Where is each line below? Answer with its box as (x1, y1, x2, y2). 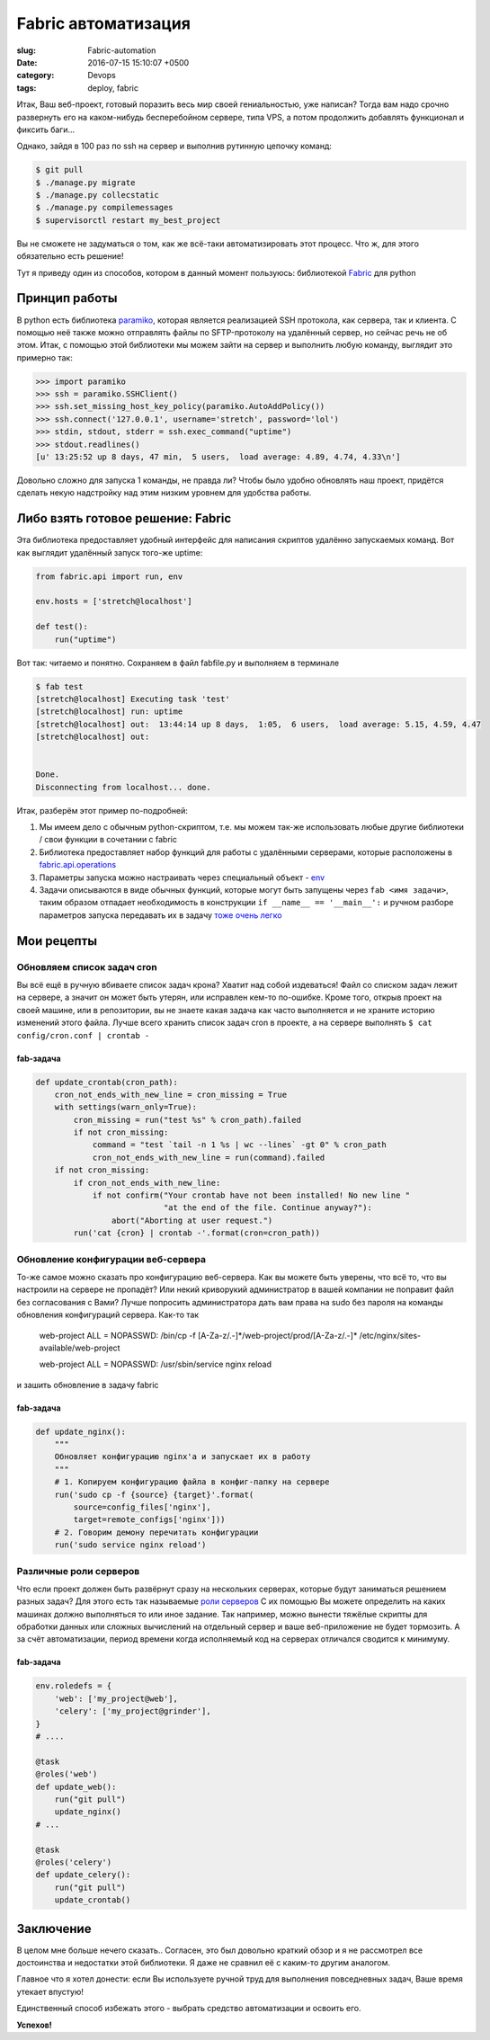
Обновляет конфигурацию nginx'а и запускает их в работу (54, 1452, 311, 1462)
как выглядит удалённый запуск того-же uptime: (16, 547, 203, 557)
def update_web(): (35, 1781, 117, 1792)
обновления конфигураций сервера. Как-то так (16, 1309, 200, 1321)
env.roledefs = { (35, 1681, 112, 1691)
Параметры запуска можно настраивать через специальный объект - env (39, 872, 325, 883)
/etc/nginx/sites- (359, 1330, 422, 1341)
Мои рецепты (16, 933, 98, 949)
